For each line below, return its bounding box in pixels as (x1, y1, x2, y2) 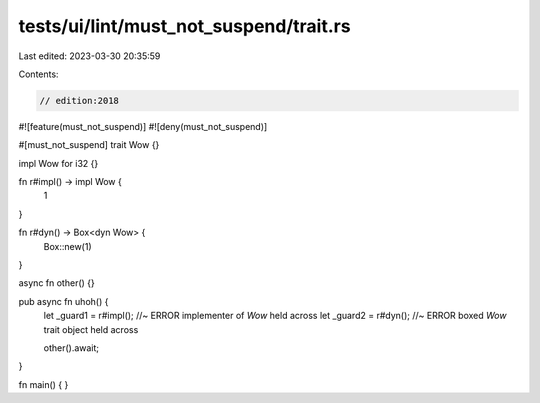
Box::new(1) (43, 240, 92, 252)
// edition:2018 (39, 95, 120, 106)
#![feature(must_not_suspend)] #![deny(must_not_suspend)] (18, 120, 268, 132)
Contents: (18, 68, 59, 80)
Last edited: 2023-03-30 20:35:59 (18, 50, 161, 62)
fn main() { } (18, 378, 69, 390)
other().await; (43, 341, 100, 354)
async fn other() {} (18, 277, 95, 289)
